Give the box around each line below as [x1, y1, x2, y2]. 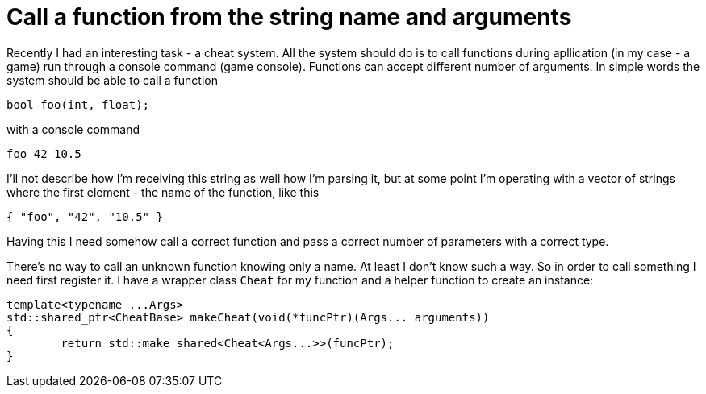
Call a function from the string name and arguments [6, 3, 572, 31]
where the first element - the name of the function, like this [6, 185, 320, 199]
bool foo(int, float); [6, 97, 150, 111]
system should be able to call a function [6, 73, 218, 87]
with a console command [6, 122, 140, 136]
